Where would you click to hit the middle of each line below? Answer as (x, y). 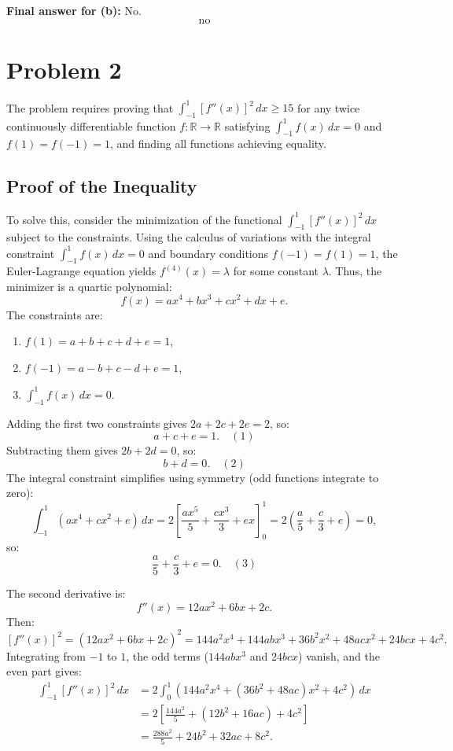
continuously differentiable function (91, 125)
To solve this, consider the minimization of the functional (144, 219)
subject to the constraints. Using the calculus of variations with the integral (189, 237)
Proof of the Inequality (102, 186)
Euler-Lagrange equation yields (81, 271)
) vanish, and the (339, 655)
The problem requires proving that (90, 107)
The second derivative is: (66, 593)
